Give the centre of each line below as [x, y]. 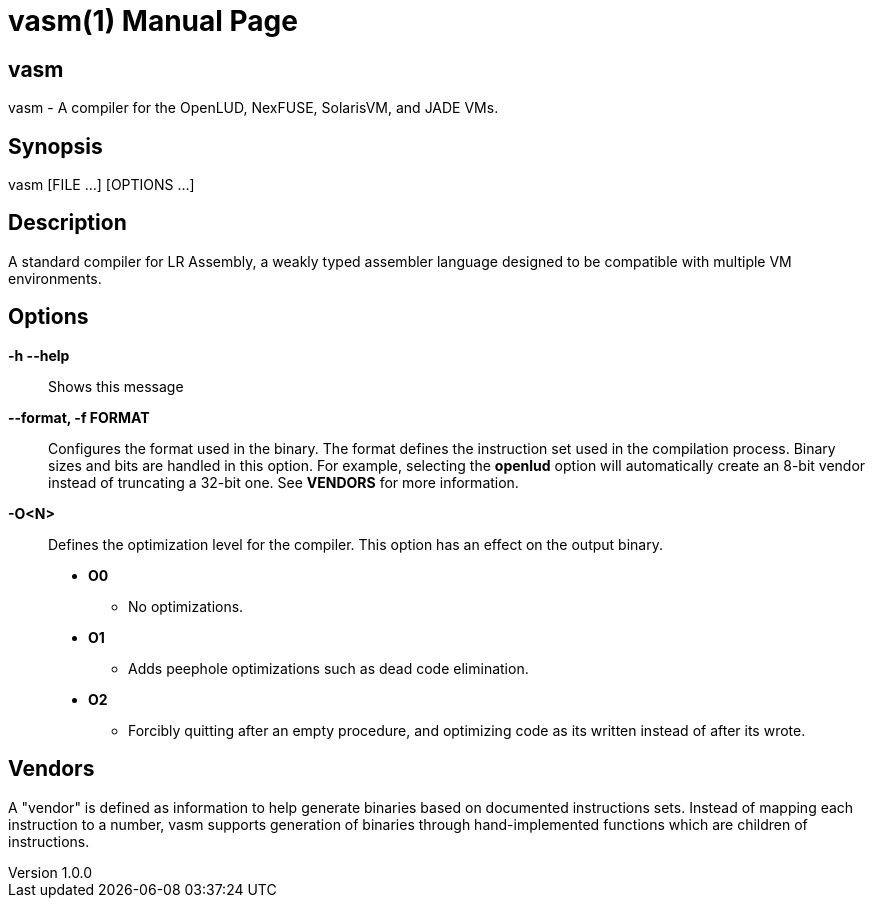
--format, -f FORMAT [79, 417]
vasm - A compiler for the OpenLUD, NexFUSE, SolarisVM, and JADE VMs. [253, 108]
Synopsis [55, 146]
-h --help [39, 355]
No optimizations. [186, 606]
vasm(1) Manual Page [153, 21]
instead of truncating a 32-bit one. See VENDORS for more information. [283, 482]
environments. [55, 278]
